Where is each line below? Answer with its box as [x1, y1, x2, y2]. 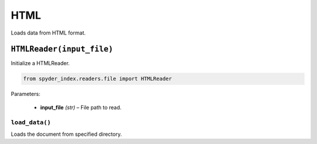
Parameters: [11, 91, 41, 98]
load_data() [11, 118, 51, 126]
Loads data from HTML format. [11, 29, 86, 36]
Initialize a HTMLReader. [11, 60, 70, 67]
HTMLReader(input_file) [11, 44, 114, 54]
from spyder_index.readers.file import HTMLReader [23, 76, 173, 82]
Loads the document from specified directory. [11, 131, 122, 138]
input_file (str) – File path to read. [40, 104, 122, 111]
